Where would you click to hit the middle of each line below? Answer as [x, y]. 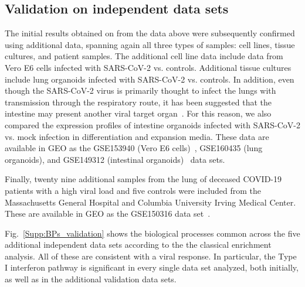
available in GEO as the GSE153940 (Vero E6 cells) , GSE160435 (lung [134, 148]
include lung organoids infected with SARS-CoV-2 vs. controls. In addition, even [150, 79]
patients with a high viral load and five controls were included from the [133, 190]
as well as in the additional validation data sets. [91, 279]
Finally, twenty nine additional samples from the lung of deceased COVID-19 [143, 179]
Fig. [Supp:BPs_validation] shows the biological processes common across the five [152, 233]
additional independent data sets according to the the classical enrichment [138, 245]
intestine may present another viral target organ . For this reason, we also [138, 113]
